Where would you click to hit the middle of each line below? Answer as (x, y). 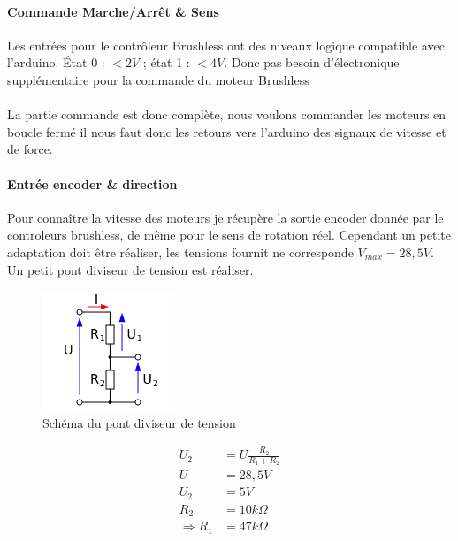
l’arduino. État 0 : (56, 62)
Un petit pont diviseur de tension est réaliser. (130, 269)
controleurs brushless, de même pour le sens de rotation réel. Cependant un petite (229, 235)
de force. (30, 149)
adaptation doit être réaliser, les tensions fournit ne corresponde (180, 251)
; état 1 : (166, 62)
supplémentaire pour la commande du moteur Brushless (158, 79)
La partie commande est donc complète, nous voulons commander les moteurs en (227, 114)
